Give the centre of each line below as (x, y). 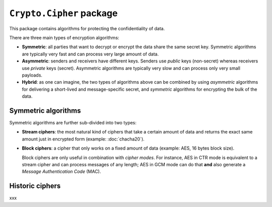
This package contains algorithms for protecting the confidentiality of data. (87, 28)
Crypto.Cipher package (63, 13)
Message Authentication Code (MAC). (61, 172)
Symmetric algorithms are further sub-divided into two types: (73, 122)
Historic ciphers (35, 186)
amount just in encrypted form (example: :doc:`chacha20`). (83, 139)
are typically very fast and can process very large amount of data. (90, 54)
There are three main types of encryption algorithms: (64, 37)
